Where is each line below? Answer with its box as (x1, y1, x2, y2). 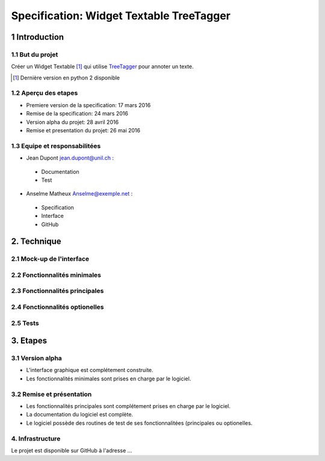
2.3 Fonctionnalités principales (11, 286, 104, 295)
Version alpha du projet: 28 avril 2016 (26, 118, 119, 126)
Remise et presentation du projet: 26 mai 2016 (26, 127, 141, 134)
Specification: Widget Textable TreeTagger (11, 9, 231, 22)
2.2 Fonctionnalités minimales (11, 271, 102, 279)
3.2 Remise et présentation (11, 390, 92, 398)
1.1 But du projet (11, 50, 58, 58)
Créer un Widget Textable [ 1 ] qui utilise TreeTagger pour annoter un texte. (11, 63, 194, 70)
